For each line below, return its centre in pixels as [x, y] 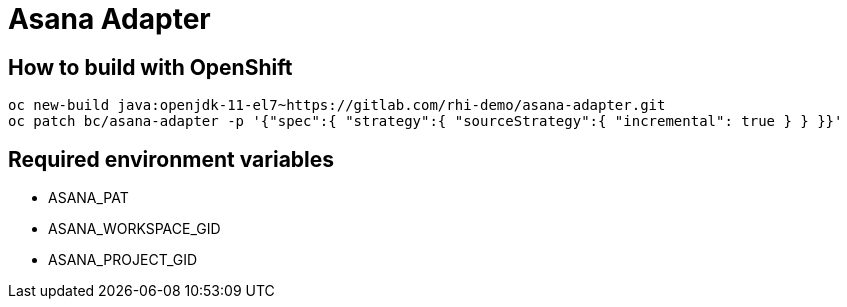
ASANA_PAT [88, 198]
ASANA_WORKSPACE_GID [134, 229]
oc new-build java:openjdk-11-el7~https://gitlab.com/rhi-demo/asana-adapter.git [337, 105]
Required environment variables [171, 159]
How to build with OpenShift [150, 67]
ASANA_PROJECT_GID [123, 260]
